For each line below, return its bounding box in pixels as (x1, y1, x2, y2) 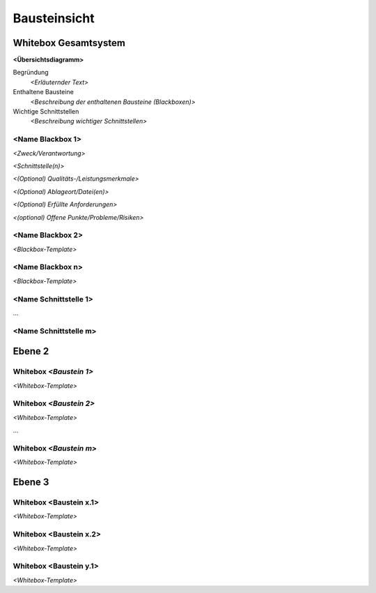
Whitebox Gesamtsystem (13, 37, 125, 49)
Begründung (13, 68, 49, 77)
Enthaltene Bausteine (13, 88, 75, 96)
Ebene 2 (13, 345, 49, 357)
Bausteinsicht (13, 10, 95, 26)
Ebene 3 (13, 476, 49, 488)
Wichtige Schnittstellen (13, 107, 79, 116)
